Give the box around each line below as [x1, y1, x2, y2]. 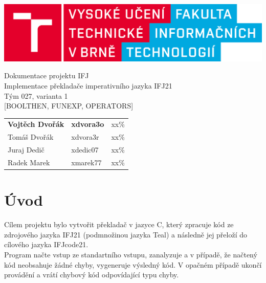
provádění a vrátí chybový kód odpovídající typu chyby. [4, 269, 179, 280]
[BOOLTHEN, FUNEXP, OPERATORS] [4, 100, 134, 111]
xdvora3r [71, 132, 99, 142]
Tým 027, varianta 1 [4, 90, 68, 101]
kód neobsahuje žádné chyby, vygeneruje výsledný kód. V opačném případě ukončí [4, 259, 262, 270]
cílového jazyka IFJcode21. [4, 239, 88, 250]
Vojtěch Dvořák [8, 119, 64, 129]
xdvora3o [71, 119, 104, 129]
